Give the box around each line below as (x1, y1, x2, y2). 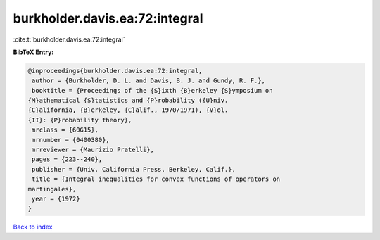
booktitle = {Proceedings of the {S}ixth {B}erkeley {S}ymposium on (32, 87, 273, 94)
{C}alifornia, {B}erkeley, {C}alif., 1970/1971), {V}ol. (27, 106, 229, 114)
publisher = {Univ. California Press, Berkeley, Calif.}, (32, 165, 236, 173)
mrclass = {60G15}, (32, 126, 99, 134)
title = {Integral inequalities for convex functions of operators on (32, 175, 281, 183)
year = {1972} (32, 195, 80, 203)
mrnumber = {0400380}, (32, 136, 110, 144)
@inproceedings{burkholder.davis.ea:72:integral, (27, 67, 203, 75)
